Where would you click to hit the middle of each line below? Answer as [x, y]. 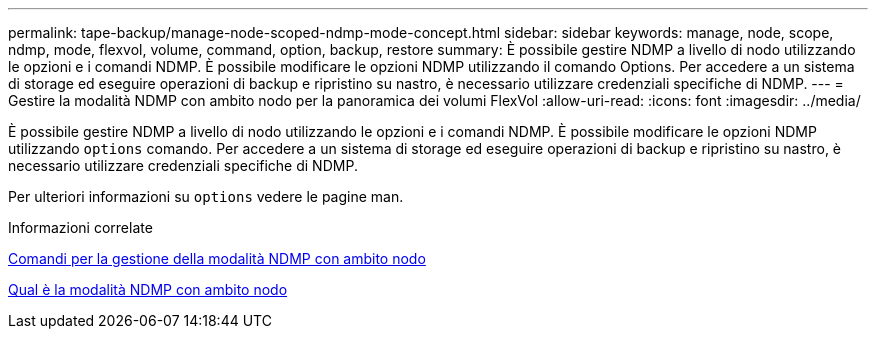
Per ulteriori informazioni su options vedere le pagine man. [206, 196]
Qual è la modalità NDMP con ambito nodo [148, 289]
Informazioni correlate [80, 227]
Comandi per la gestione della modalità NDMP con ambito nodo [217, 258]
